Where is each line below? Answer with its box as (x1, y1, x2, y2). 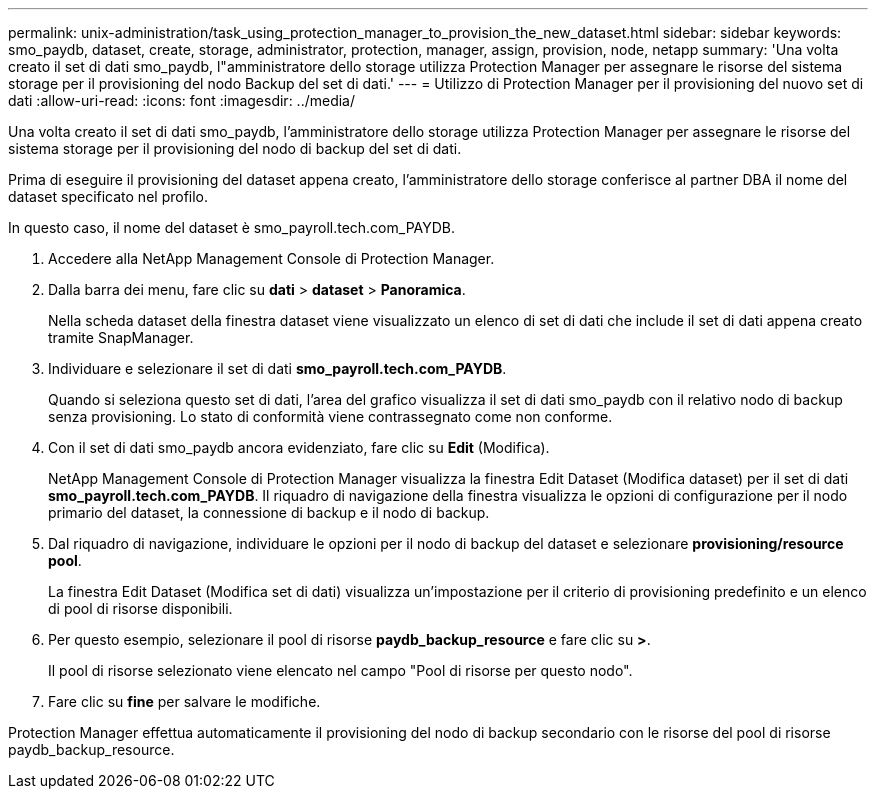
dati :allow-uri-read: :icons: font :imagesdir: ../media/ (8, 92, 356, 109)
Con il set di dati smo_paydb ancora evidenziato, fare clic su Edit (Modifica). (48, 439, 550, 456)
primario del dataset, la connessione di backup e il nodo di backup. (48, 504, 490, 521)
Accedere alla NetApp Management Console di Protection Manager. (48, 250, 495, 267)
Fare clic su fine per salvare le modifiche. (48, 693, 321, 710)
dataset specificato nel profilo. (8, 188, 209, 205)
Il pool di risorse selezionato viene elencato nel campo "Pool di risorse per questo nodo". (48, 662, 633, 679)
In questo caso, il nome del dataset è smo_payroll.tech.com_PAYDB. (8, 219, 455, 236)
